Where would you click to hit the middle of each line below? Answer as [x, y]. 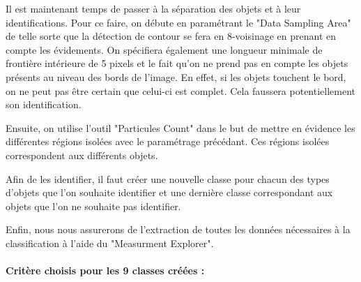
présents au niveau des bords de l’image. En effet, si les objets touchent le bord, [176, 76]
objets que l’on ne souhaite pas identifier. [93, 206]
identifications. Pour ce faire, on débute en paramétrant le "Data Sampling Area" [178, 22]
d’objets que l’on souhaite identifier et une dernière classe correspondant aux [169, 192]
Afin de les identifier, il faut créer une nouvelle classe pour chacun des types [168, 178]
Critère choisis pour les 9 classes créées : [105, 270]
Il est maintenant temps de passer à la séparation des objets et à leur [153, 8]
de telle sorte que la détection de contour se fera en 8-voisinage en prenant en [171, 36]
